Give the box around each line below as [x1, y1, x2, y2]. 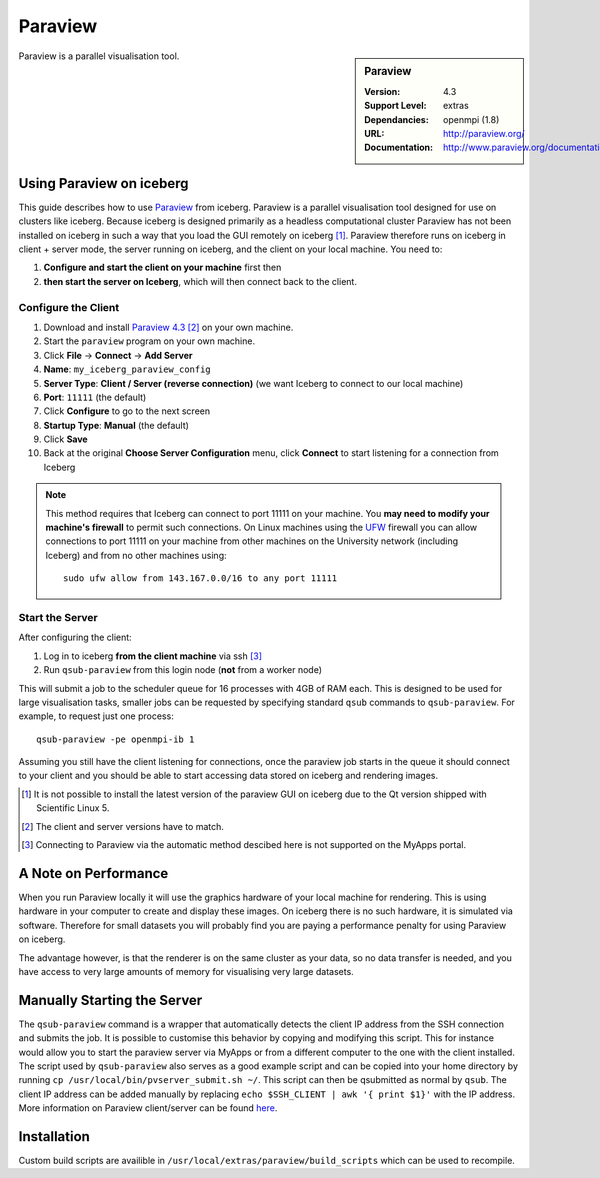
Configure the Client [18, 300, 120, 314]
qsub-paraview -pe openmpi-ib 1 [36, 733, 195, 745]
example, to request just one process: [18, 710, 174, 722]
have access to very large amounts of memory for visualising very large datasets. [18, 965, 354, 977]
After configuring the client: [18, 631, 132, 644]
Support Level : [364, 100, 427, 112]
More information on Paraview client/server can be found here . [18, 1102, 278, 1114]
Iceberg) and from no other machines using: [45, 549, 227, 561]
